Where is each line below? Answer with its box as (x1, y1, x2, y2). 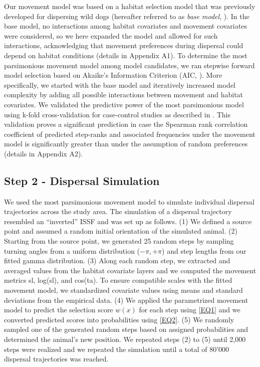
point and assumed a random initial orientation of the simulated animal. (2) (4, 226, 237, 236)
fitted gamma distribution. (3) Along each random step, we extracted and (4, 255, 230, 266)
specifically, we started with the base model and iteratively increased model (4, 79, 236, 90)
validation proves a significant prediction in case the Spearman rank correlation (4, 119, 248, 129)
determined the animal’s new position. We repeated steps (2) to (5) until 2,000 (4, 334, 246, 344)
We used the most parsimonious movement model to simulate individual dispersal (4, 196, 254, 207)
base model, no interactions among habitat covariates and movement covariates (4, 21, 247, 31)
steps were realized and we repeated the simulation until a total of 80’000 (4, 343, 229, 354)
